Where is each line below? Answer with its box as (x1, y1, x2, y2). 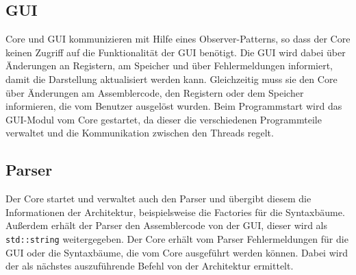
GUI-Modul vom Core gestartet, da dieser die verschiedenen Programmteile (5, 112, 322, 126)
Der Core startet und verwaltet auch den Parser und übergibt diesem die (5, 191, 311, 206)
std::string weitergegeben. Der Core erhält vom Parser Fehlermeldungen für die (5, 231, 348, 246)
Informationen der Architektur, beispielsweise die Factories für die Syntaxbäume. (5, 204, 345, 219)
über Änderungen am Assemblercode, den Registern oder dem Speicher (5, 85, 304, 99)
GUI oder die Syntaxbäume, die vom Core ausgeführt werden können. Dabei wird (5, 245, 348, 259)
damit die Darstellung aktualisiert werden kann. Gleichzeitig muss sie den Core (5, 71, 338, 86)
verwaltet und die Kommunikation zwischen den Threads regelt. (5, 125, 274, 140)
